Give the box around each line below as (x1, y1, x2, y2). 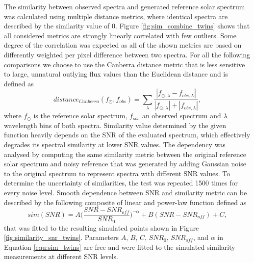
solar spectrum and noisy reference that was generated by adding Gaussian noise (4, 158, 246, 169)
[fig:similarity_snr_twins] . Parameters (4, 232, 119, 242)
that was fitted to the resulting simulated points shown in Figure (4, 222, 199, 233)
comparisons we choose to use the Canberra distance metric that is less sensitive (4, 59, 245, 69)
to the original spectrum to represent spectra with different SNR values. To (4, 168, 230, 178)
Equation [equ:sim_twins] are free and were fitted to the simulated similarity (4, 241, 235, 252)
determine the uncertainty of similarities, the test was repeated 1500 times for (4, 178, 238, 188)
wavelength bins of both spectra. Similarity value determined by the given (4, 120, 226, 130)
